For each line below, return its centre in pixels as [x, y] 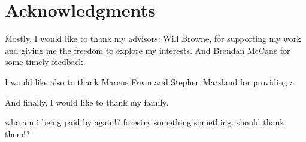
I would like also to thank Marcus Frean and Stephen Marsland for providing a [150, 81]
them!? [17, 133]
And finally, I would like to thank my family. [87, 102]
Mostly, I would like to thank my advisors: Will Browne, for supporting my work [153, 38]
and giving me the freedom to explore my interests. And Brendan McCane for [148, 50]
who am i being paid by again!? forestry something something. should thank [145, 122]
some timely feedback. [45, 62]
